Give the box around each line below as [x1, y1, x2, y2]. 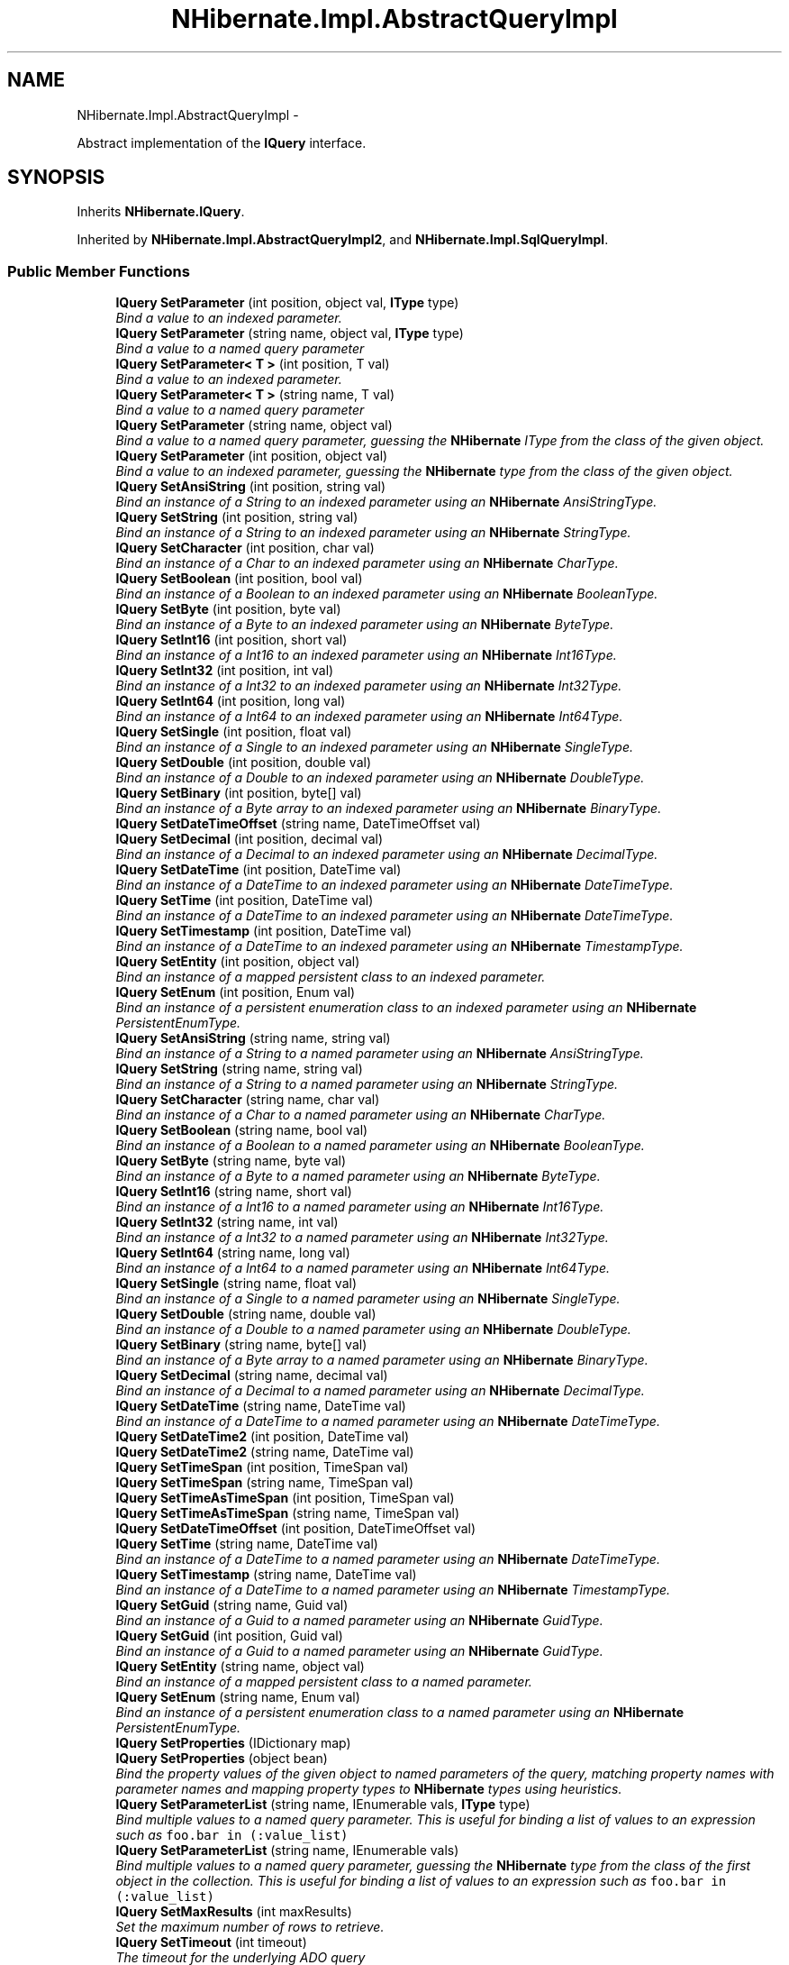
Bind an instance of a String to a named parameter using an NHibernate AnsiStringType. [115, 1046, 644, 1062]
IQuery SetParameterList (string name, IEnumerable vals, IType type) [115, 1796, 531, 1813]
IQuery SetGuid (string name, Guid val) [115, 1597, 349, 1613]
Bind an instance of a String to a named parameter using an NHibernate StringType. [115, 1076, 619, 1092]
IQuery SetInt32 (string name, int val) [115, 1214, 339, 1230]
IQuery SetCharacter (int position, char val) [115, 540, 375, 556]
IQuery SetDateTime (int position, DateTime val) [115, 862, 402, 878]
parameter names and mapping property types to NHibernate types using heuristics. [115, 1781, 622, 1797]
